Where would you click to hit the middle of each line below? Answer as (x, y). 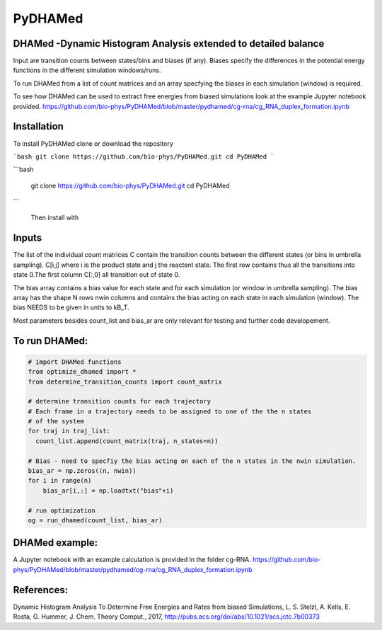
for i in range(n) (60, 481)
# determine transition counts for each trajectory (120, 401)
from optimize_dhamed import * (82, 372)
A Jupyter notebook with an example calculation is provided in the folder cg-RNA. (132, 560)
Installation (38, 126)
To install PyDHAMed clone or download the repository (93, 143)
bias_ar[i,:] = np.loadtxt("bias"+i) (108, 491)
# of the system (56, 422)
